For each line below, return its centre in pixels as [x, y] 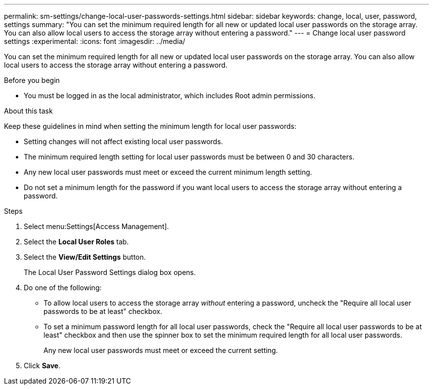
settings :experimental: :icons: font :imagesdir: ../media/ [95, 41]
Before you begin [32, 80]
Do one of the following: [63, 288]
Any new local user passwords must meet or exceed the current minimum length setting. [168, 172]
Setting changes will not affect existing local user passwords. [123, 141]
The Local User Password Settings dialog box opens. [110, 272]
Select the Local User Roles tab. [76, 242]
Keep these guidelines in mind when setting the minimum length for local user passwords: [150, 126]
